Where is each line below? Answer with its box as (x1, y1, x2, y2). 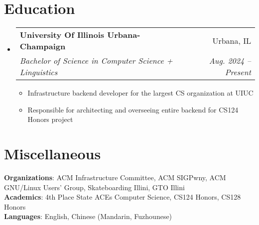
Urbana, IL (212, 34, 251, 46)
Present (225, 66, 251, 78)
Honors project (27, 114, 73, 124)
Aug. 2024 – (209, 55, 251, 67)
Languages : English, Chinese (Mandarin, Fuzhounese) (4, 211, 172, 222)
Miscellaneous (4, 143, 101, 164)
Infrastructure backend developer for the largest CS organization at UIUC (27, 88, 254, 98)
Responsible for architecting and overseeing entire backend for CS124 (27, 104, 239, 114)
